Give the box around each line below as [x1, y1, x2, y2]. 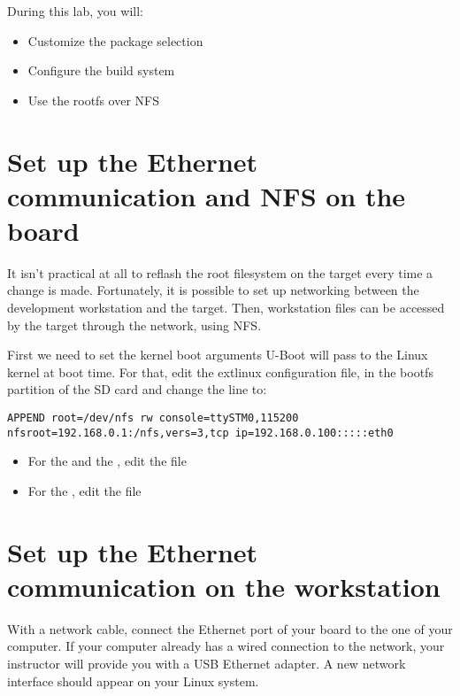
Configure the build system [27, 61, 175, 80]
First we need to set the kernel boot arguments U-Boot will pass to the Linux [7, 345, 428, 364]
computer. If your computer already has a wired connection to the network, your [7, 637, 445, 655]
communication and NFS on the [7, 177, 406, 213]
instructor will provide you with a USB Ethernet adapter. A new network [7, 654, 406, 673]
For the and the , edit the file [27, 452, 187, 470]
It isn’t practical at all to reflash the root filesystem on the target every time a [7, 263, 433, 282]
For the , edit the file [27, 481, 142, 499]
